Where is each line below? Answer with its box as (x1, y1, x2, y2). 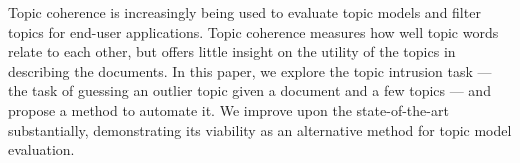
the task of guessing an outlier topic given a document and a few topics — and (8, 80, 491, 101)
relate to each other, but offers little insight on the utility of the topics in (8, 41, 456, 62)
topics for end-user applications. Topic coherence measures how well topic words (8, 21, 499, 42)
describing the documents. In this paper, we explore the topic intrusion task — (8, 60, 492, 81)
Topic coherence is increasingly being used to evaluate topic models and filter (8, 2, 481, 22)
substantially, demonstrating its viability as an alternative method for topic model (8, 119, 512, 140)
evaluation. (8, 139, 75, 160)
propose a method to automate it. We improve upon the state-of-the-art (8, 99, 449, 120)
